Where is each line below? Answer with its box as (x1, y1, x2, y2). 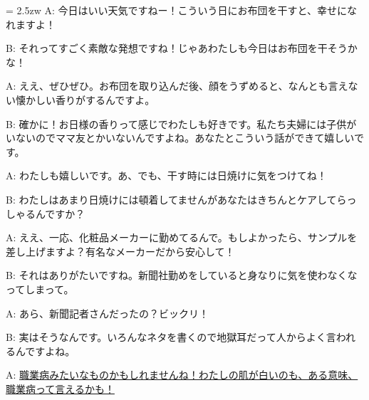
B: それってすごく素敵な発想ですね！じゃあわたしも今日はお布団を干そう (6, 41, 348, 56)
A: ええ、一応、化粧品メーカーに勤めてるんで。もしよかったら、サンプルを (6, 230, 358, 245)
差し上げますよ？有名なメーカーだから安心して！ (6, 243, 235, 258)
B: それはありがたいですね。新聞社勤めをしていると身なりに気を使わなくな (6, 268, 358, 283)
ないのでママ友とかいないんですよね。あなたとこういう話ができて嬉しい (15, 130, 354, 145)
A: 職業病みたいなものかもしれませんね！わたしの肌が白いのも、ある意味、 (6, 367, 358, 382)
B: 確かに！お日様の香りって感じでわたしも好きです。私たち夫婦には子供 (6, 116, 347, 131)
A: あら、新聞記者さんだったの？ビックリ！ (6, 305, 209, 320)
